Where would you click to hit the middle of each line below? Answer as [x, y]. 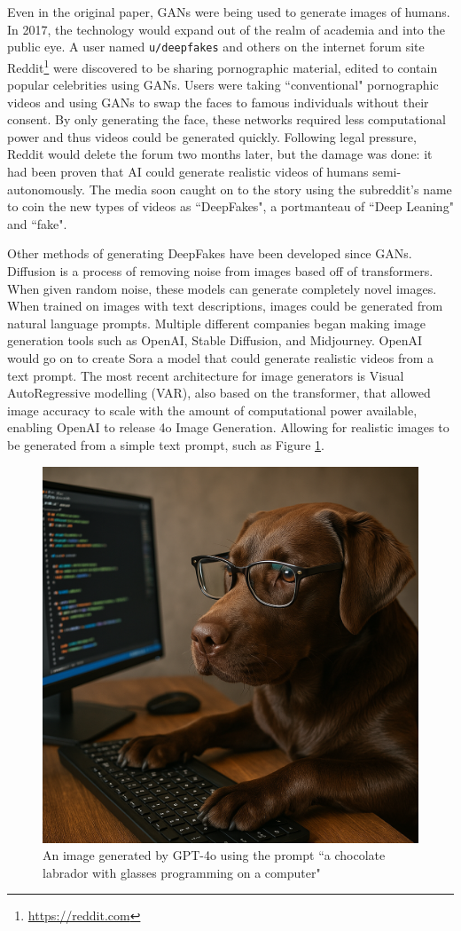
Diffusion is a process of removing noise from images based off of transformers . [220, 271]
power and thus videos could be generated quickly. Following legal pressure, [212, 136]
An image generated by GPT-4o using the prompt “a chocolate [214, 855]
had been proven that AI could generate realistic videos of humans [188, 172]
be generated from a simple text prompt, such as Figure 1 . [166, 444]
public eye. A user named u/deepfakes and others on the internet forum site [216, 47]
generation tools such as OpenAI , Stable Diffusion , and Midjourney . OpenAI [215, 340]
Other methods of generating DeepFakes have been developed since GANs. [210, 253]
